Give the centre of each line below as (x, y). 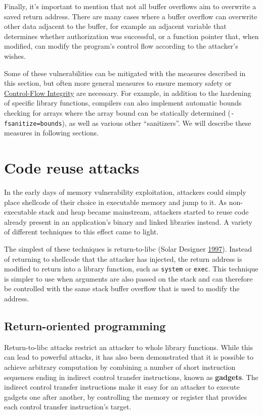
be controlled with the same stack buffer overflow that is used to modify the (122, 288)
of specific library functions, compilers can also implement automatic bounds (123, 103)
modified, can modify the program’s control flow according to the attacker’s (121, 46)
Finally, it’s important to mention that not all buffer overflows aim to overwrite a (130, 6)
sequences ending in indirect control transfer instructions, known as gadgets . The (131, 377)
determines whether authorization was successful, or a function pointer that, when (131, 36)
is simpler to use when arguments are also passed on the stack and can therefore (128, 278)
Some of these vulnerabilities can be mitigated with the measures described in (125, 73)
